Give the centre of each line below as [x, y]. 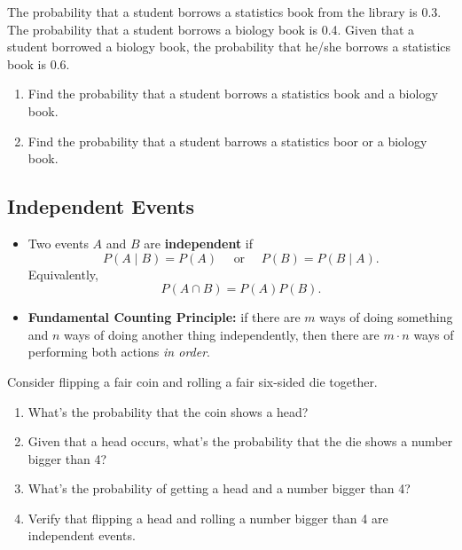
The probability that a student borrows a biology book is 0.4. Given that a [211, 29]
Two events [58, 243]
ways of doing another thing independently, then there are [222, 334]
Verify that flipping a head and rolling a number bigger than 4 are [208, 518]
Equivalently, [63, 274]
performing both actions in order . [119, 352]
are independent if [199, 243]
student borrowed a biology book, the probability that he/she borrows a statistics [229, 47]
